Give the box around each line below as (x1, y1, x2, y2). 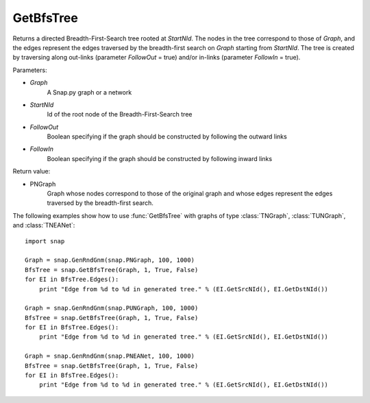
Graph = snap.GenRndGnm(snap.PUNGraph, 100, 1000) (25, 304, 199, 312)
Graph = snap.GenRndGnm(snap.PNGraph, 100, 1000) (25, 256, 195, 264)
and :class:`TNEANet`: (12, 221, 75, 230)
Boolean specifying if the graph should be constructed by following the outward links (47, 132, 287, 141)
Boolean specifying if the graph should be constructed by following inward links (47, 154, 273, 162)
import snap (25, 237, 65, 245)
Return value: (12, 167, 51, 175)
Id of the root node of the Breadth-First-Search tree (47, 110, 193, 119)
